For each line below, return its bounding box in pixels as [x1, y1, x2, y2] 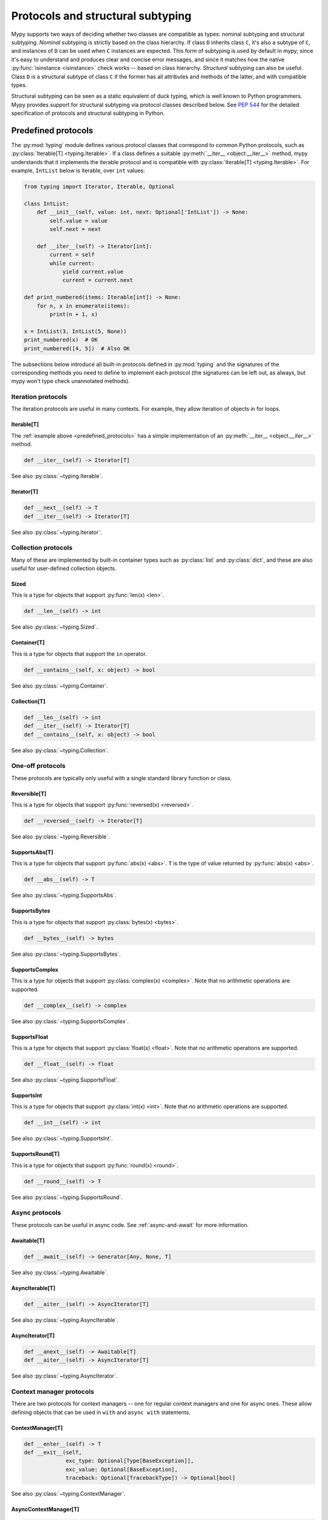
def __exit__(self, [24, 1449, 82, 1456]
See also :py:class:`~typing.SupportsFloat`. [11, 1076, 120, 1083]
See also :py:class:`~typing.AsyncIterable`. [11, 1316, 118, 1324]
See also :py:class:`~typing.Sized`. [11, 623, 98, 630]
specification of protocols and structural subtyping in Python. [11, 109, 165, 117]
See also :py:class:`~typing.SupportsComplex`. [11, 1017, 129, 1024]
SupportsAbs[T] [11, 849, 53, 856]
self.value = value [49, 217, 108, 224]
